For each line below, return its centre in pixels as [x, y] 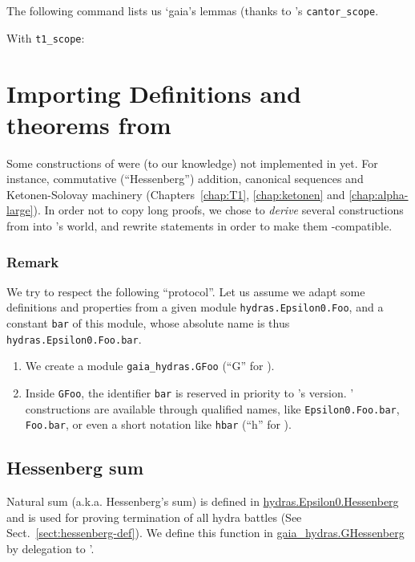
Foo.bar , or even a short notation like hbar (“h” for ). [158, 424]
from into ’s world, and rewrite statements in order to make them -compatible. [199, 226]
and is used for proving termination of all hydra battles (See [154, 517]
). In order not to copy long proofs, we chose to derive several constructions [218, 210]
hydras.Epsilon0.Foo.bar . [74, 338]
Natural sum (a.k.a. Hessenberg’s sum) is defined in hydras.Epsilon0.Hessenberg [203, 501]
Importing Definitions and [154, 93]
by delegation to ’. [50, 548]
